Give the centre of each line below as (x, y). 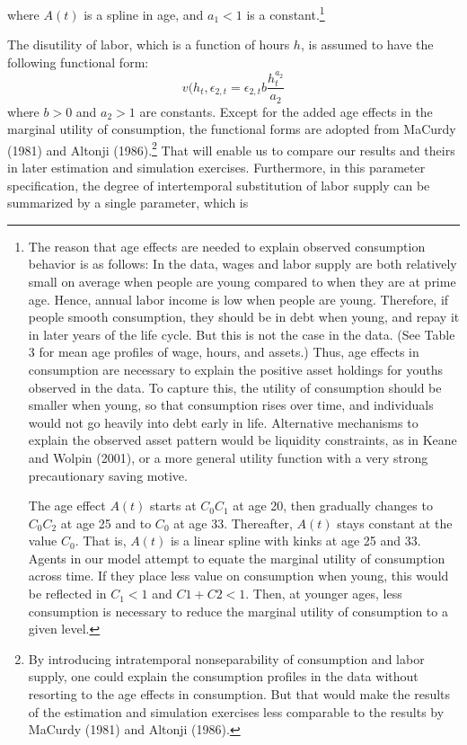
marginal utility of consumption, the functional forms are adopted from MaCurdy (232, 129)
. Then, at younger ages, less (324, 594)
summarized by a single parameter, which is (128, 203)
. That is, (101, 541)
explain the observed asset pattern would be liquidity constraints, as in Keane (242, 440)
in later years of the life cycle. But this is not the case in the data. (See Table (242, 334)
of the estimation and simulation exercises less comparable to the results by (236, 711)
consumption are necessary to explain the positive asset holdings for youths (235, 369)
